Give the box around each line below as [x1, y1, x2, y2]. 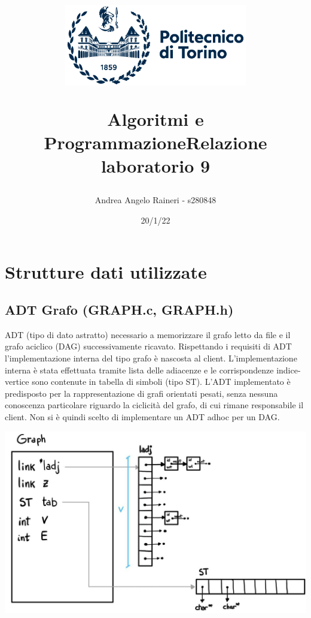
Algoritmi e [107, 106, 204, 131]
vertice [5, 375, 29, 388]
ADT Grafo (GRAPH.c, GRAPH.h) [5, 300, 234, 319]
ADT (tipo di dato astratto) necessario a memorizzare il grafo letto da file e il [5, 328, 291, 340]
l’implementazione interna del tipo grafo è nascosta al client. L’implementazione [5, 352, 297, 364]
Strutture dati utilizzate [5, 259, 207, 284]
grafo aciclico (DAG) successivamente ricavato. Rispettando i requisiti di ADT [5, 340, 292, 352]
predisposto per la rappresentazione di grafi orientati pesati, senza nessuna [5, 387, 278, 399]
